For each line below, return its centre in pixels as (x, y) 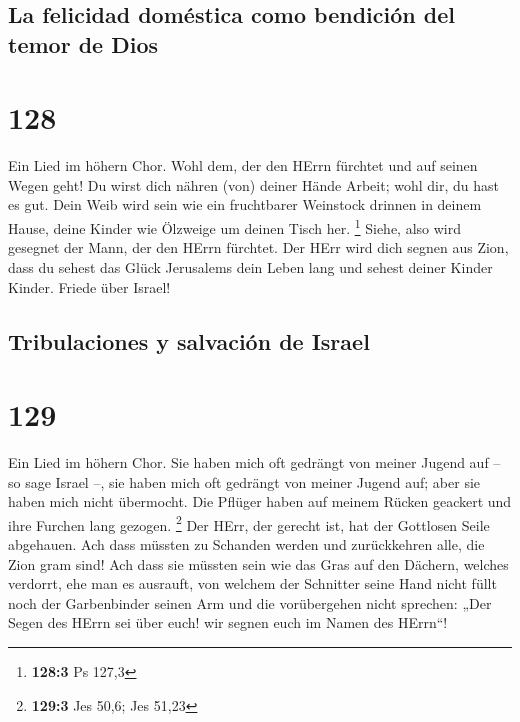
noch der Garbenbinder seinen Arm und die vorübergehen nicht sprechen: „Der (250, 602)
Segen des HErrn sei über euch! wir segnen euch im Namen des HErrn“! (228, 622)
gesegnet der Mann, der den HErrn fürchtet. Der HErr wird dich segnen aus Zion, (258, 247)
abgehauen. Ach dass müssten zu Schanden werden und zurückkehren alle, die (246, 544)
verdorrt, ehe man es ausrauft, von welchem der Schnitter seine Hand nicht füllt (252, 583)
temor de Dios (83, 43)
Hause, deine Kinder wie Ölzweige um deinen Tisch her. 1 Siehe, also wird (234, 226)
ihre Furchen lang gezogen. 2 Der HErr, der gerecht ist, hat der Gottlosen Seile (249, 523)
